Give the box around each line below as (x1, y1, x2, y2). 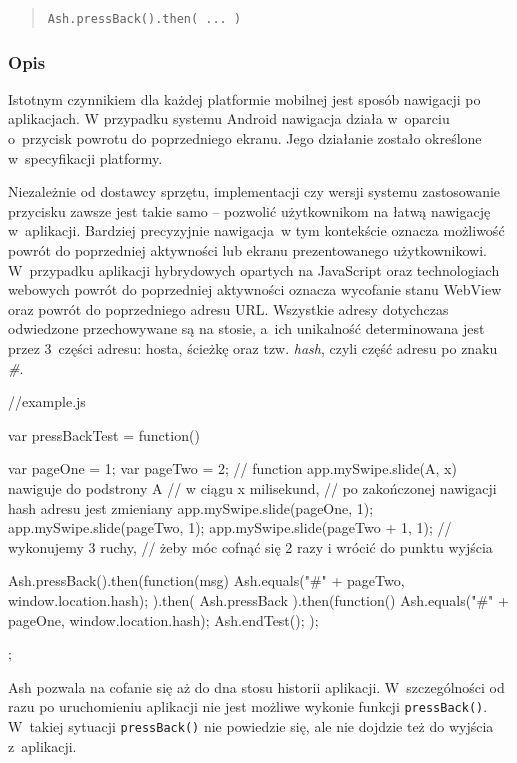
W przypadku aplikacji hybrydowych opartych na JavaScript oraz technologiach (8, 259, 500, 280)
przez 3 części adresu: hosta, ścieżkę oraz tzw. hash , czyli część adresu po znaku (8, 338, 498, 358)
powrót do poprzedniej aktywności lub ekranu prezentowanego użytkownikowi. (8, 240, 487, 261)
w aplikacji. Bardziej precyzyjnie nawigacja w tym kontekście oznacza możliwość (8, 220, 505, 241)
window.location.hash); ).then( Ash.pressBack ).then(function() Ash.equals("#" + (8, 589, 509, 610)
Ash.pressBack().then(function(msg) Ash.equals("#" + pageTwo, (8, 570, 405, 591)
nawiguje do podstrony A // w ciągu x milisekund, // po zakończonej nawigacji (8, 477, 497, 498)
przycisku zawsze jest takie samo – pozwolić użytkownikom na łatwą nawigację (8, 200, 491, 221)
